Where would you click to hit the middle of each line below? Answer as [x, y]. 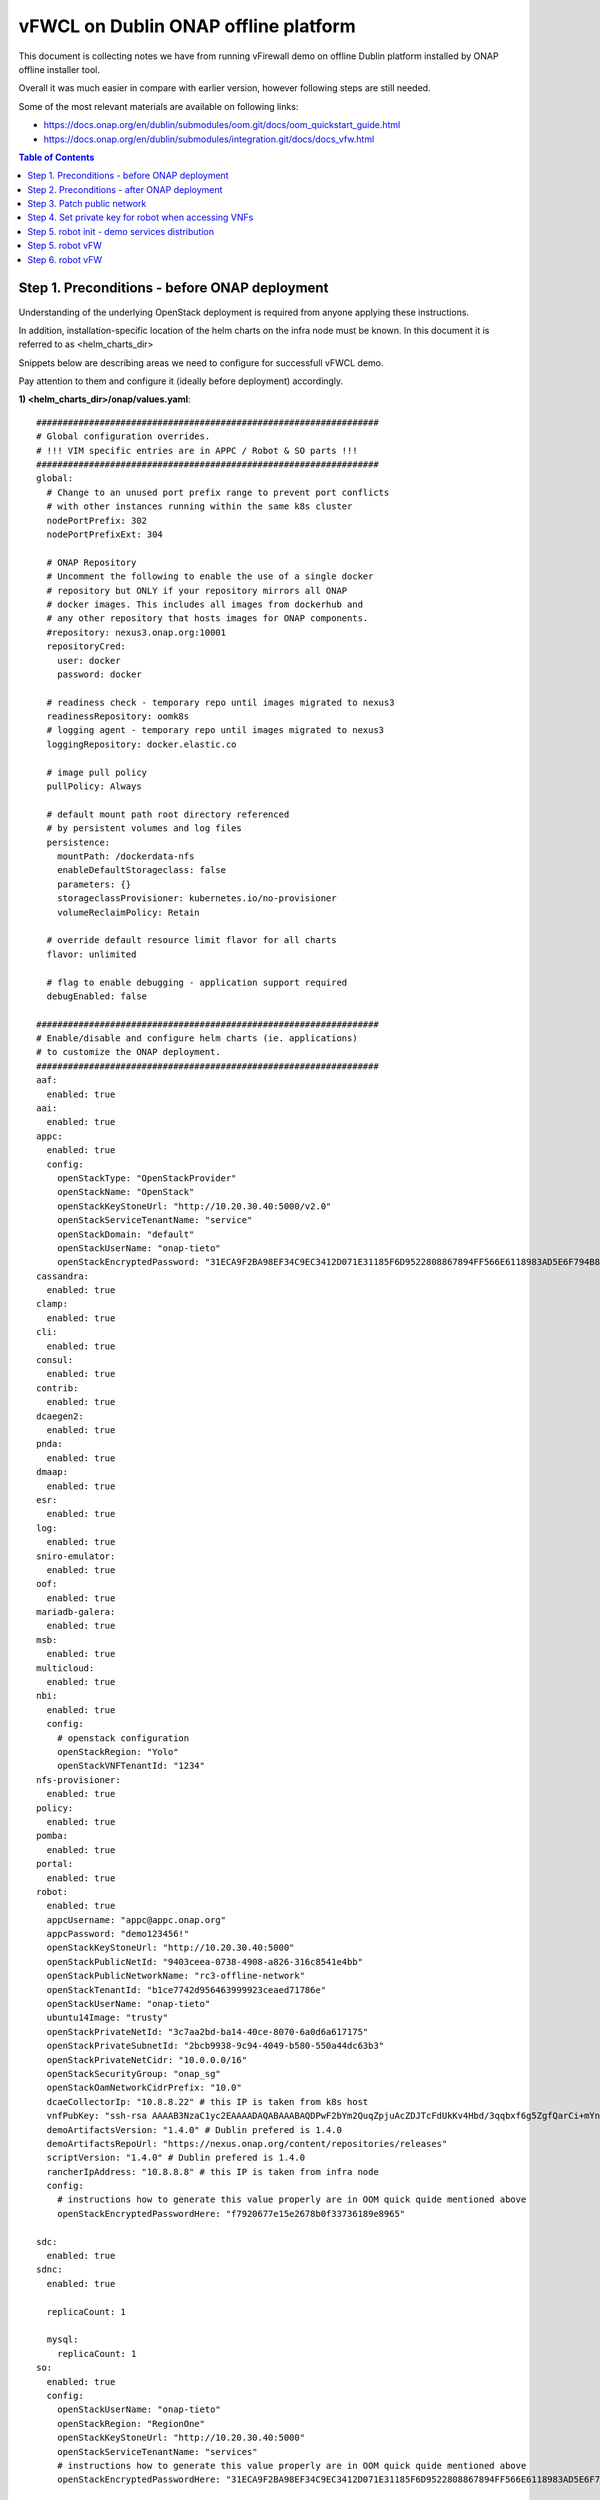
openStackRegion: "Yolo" [117, 1751]
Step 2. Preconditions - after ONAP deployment [125, 189]
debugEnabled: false [97, 996]
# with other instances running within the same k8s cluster [199, 506]
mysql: [62, 2339]
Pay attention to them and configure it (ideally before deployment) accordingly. [181, 381]
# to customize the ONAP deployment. [129, 1052]
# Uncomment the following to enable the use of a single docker [210, 576]
